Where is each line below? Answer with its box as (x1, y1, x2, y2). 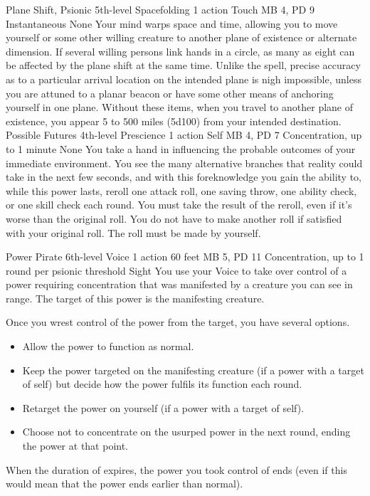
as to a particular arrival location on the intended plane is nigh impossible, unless (6, 71, 361, 86)
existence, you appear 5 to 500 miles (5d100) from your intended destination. (6, 113, 342, 128)
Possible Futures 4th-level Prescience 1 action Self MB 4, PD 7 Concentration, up (6, 127, 362, 142)
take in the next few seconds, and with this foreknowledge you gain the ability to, (6, 169, 361, 184)
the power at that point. (22, 438, 129, 453)
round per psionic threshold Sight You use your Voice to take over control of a (6, 263, 347, 278)
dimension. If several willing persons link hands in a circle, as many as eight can (6, 43, 355, 58)
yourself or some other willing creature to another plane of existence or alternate (6, 30, 357, 45)
